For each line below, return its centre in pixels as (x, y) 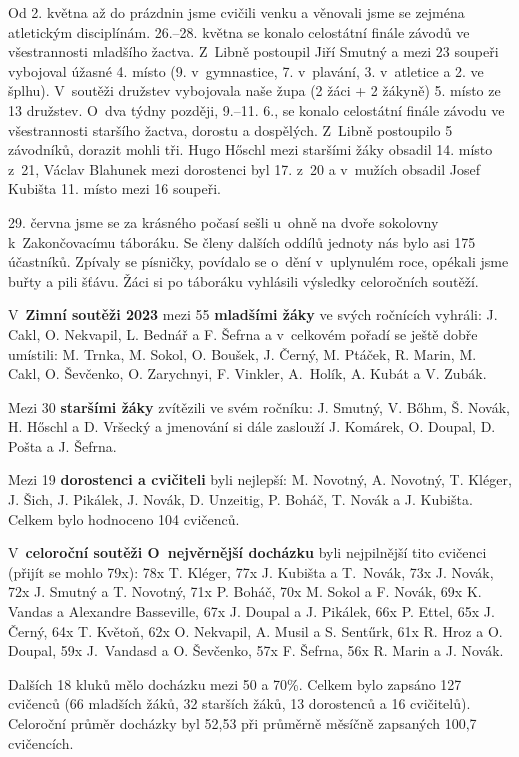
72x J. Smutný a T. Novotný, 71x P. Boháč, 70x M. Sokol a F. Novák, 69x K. (245, 591)
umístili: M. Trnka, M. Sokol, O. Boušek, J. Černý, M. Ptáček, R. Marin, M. (242, 353)
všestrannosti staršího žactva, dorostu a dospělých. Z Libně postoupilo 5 (230, 129)
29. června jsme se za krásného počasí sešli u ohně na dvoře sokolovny (223, 221)
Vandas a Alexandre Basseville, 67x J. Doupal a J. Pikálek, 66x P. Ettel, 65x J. (251, 611)
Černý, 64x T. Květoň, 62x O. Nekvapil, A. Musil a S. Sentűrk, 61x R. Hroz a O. (255, 630)
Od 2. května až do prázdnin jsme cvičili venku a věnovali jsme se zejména (236, 12)
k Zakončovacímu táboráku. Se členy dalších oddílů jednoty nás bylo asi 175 (242, 241)
